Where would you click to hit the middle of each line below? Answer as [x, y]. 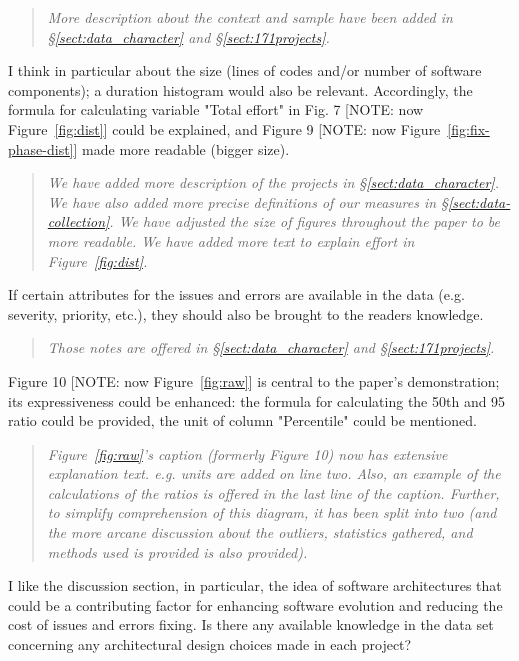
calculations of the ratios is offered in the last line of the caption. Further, [273, 492]
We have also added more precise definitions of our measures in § [247, 201]
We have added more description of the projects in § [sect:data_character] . [273, 182]
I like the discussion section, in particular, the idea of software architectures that [255, 585]
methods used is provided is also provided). [177, 551]
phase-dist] [41, 148]
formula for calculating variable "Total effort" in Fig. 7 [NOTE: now [216, 109]
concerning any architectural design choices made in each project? [210, 644]
